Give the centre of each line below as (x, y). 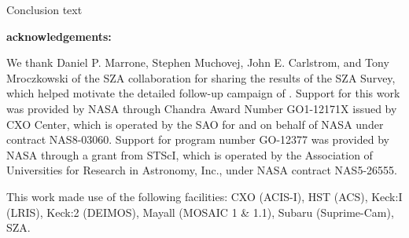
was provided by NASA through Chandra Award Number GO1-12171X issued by (202, 108)
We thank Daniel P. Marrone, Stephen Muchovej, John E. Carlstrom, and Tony (198, 62)
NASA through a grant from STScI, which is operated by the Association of (190, 154)
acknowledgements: (59, 36)
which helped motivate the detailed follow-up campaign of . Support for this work (203, 93)
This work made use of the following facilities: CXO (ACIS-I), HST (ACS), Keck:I (204, 196)
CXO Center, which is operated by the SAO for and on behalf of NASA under (195, 124)
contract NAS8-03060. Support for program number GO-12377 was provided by (198, 139)
